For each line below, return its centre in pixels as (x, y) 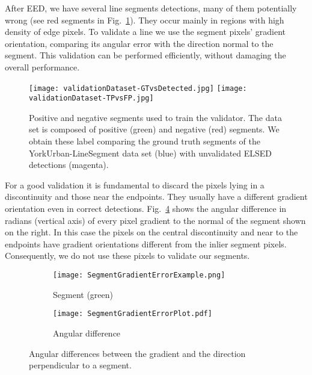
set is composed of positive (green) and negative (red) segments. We (154, 129)
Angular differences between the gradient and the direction (137, 353)
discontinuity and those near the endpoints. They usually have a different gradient (156, 197)
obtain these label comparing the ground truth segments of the (145, 141)
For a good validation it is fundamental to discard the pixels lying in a (135, 184)
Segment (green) (83, 294)
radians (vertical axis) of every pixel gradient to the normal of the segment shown (155, 220)
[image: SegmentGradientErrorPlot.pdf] (133, 314)
